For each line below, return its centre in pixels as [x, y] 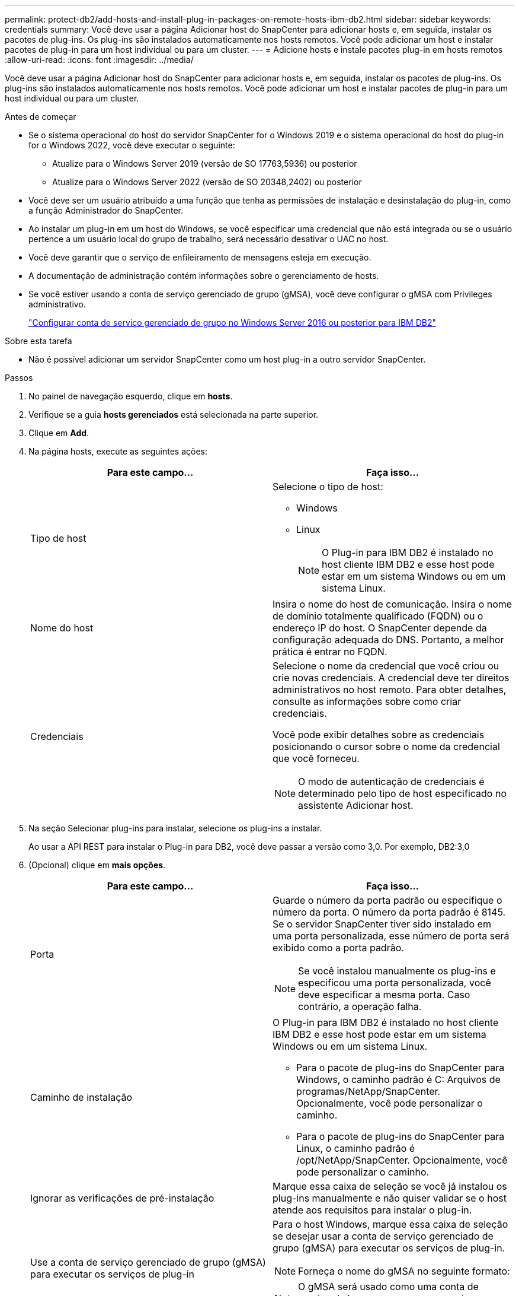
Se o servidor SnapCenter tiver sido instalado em [382, 924]
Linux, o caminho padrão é [356, 1148]
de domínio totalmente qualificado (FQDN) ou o [378, 616]
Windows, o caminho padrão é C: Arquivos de [398, 1079]
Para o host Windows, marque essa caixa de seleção [390, 1224]
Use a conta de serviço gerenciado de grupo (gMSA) [148, 1262]
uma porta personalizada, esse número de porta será [391, 936]
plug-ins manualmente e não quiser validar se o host [390, 1198]
